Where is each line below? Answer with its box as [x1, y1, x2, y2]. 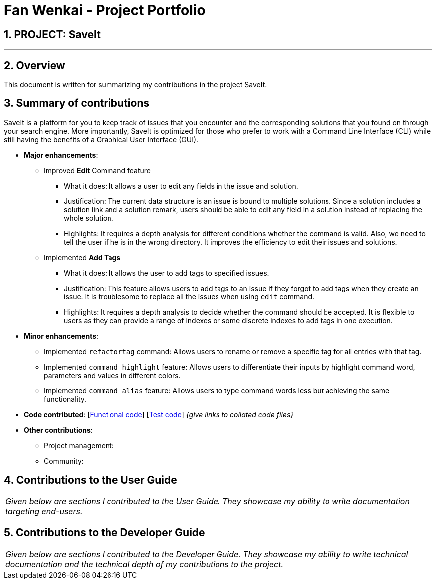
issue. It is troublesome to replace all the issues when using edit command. [64, 292, 315, 301]
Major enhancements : [24, 150, 98, 159]
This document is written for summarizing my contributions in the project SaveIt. [4, 80, 267, 89]
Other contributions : [24, 425, 93, 434]
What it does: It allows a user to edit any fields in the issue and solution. [64, 181, 298, 190]
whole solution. [64, 213, 113, 222]
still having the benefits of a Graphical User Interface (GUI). [4, 135, 199, 144]
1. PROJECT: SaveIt [4, 28, 101, 41]
